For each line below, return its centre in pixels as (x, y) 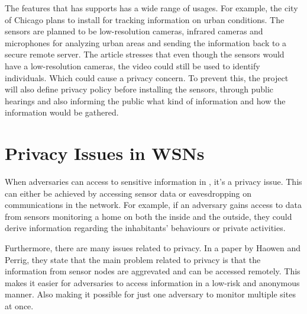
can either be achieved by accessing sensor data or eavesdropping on (128, 193)
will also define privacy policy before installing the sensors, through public (139, 89)
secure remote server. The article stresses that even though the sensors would (145, 54)
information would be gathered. (62, 112)
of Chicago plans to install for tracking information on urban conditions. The (145, 19)
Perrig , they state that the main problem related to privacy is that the (133, 259)
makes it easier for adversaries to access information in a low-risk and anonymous (152, 282)
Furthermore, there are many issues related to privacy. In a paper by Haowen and (153, 248)
